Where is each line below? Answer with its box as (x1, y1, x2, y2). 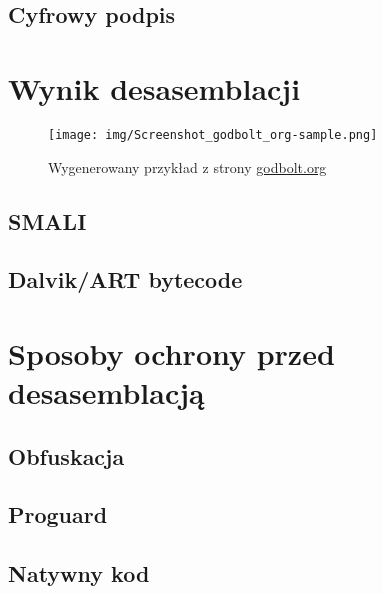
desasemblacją (8, 372, 205, 413)
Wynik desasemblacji (8, 67, 301, 108)
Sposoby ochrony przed (8, 332, 335, 373)
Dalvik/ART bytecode (8, 264, 243, 295)
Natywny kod (8, 558, 150, 589)
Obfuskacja (8, 440, 125, 471)
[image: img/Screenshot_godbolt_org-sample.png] (48, 127, 378, 142)
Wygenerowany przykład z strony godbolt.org (48, 156, 327, 177)
